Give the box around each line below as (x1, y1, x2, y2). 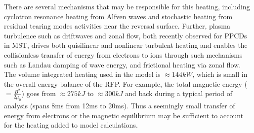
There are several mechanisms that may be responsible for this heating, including (4, 1, 250, 11)
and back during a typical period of (125, 88, 233, 99)
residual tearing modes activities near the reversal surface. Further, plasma (4, 21, 230, 31)
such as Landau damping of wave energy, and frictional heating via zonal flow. (4, 59, 241, 69)
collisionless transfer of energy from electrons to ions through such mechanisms (4, 49, 243, 60)
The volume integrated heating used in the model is (4, 69, 161, 79)
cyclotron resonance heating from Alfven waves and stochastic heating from (4, 11, 233, 21)
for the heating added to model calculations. (4, 120, 138, 130)
